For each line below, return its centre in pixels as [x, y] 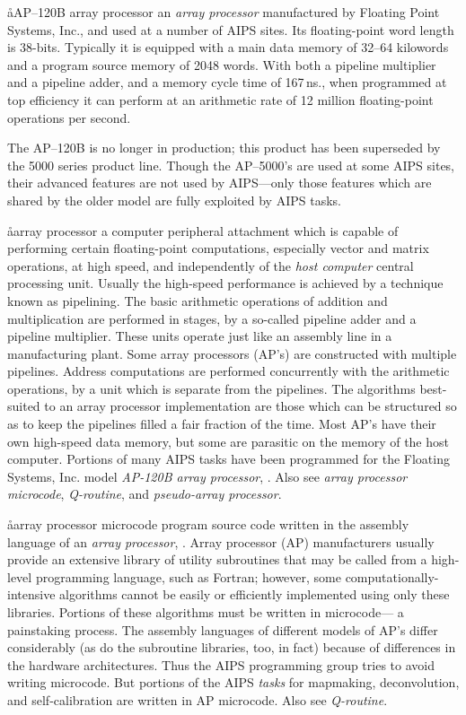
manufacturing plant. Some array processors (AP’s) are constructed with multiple [232, 353]
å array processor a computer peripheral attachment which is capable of [203, 230]
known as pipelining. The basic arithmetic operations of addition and [198, 300]
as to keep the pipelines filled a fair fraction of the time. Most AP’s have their [222, 424]
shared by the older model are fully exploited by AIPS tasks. [174, 200]
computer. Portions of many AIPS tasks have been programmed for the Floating [229, 459]
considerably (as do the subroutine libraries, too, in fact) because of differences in [232, 647]
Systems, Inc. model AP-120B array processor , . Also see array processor [207, 476]
